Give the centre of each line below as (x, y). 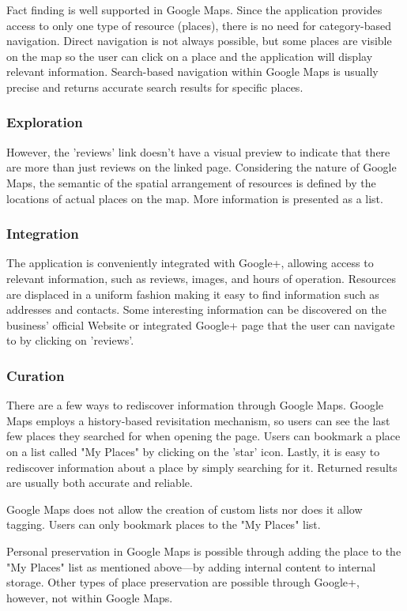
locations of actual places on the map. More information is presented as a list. (195, 198)
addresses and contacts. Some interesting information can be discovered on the (196, 309)
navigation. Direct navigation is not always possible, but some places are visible (199, 41)
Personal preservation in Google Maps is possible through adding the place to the (204, 551)
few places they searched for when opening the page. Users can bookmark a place (203, 436)
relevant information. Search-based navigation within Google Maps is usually (192, 72)
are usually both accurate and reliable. (100, 483)
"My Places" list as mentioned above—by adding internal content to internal (191, 566)
